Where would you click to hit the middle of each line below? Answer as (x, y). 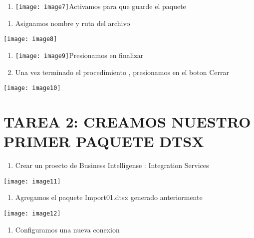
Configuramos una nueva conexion (67, 229)
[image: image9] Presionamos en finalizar (79, 55)
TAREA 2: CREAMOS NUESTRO (127, 121)
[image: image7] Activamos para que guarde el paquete (101, 6)
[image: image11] (32, 181)
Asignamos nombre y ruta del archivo (73, 23)
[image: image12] (32, 213)
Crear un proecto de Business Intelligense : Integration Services (112, 165)
